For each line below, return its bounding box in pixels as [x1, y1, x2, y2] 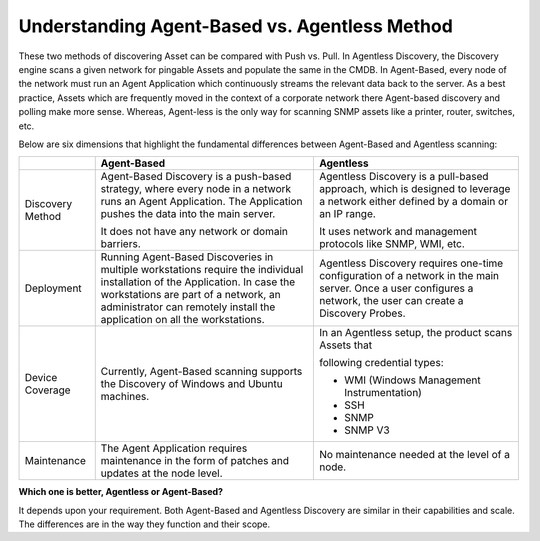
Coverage [24, 383, 71, 397]
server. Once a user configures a [318, 281, 474, 295]
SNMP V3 [343, 423, 390, 437]
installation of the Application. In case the [100, 275, 296, 289]
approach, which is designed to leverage [318, 182, 511, 196]
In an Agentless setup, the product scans [318, 326, 513, 340]
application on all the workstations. [100, 313, 265, 327]
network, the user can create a [318, 294, 464, 308]
